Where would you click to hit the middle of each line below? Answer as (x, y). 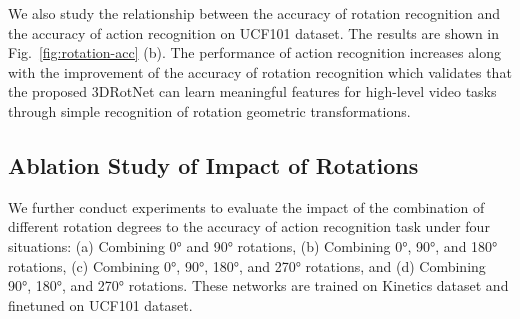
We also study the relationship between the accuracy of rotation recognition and (254, 13)
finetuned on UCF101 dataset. (100, 304)
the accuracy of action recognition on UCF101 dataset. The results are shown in (254, 32)
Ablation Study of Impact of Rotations (213, 164)
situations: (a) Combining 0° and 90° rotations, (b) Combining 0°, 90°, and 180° (253, 245)
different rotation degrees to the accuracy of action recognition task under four (249, 226)
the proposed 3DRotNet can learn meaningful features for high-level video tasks (252, 91)
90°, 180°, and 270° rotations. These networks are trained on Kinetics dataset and (258, 285)
